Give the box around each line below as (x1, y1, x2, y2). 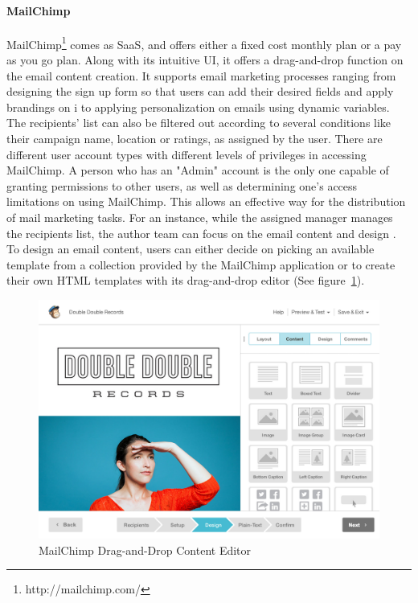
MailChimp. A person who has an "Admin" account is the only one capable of (6, 162, 389, 178)
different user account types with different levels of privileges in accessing (6, 146, 367, 162)
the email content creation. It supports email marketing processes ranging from (6, 67, 396, 84)
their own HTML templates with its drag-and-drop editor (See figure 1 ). (6, 272, 365, 289)
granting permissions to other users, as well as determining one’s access (6, 177, 358, 194)
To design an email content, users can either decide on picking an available (6, 240, 375, 257)
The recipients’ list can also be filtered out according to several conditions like (6, 114, 391, 131)
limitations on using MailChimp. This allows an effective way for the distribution (6, 193, 406, 210)
